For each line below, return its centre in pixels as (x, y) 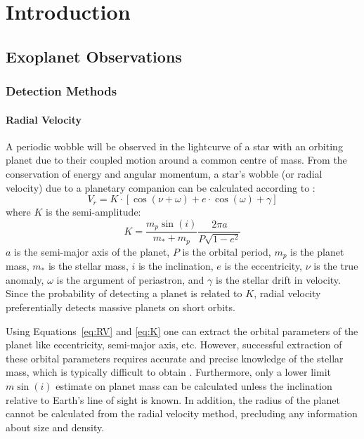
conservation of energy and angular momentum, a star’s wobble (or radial (164, 173)
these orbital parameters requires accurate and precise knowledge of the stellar (175, 358)
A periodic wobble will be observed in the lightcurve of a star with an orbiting (174, 146)
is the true (336, 266)
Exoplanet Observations (94, 56)
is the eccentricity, (264, 266)
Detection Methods (61, 91)
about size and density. (55, 427)
